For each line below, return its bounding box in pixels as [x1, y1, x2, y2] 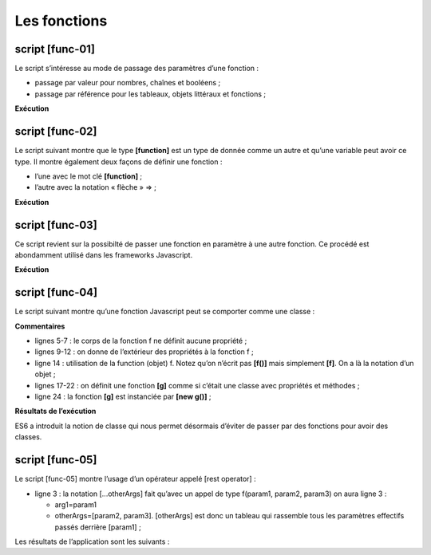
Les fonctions [14, 12, 108, 30]
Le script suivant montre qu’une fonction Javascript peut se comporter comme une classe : [14, 307, 315, 317]
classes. [14, 432, 42, 442]
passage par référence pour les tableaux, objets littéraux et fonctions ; [34, 89, 267, 99]
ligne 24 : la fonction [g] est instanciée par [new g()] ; [34, 392, 212, 402]
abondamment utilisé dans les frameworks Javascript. [14, 250, 193, 259]
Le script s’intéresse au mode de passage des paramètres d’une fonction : [14, 64, 259, 73]
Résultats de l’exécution [14, 407, 97, 416]
